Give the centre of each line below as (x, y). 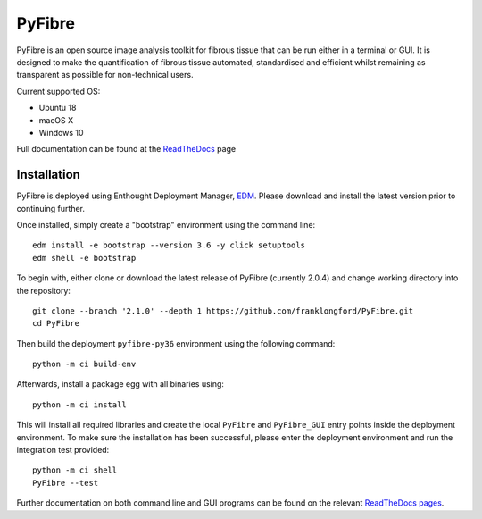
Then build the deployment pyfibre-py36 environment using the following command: (176, 343)
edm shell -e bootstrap (84, 258)
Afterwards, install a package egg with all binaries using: (120, 384)
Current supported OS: (58, 91)
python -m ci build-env (84, 364)
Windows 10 (61, 132)
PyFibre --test (66, 483)
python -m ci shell (75, 470)
